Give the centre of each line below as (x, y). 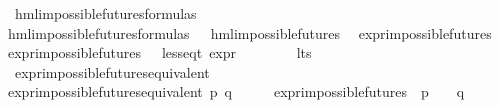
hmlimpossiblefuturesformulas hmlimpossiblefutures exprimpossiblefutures (250, 32)
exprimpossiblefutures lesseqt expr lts (160, 52)
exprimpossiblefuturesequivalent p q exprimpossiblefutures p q (236, 91)
